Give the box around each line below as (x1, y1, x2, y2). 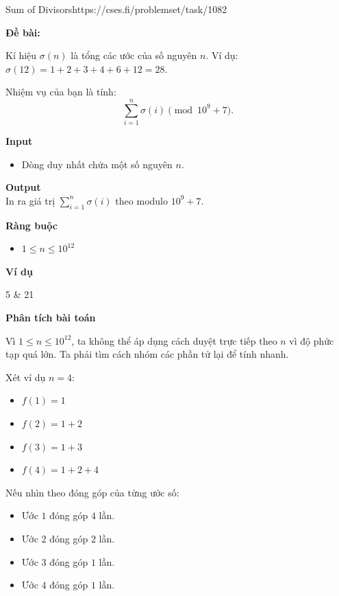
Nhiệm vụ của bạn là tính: (5, 84, 116, 99)
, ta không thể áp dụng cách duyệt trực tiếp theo (71, 333, 277, 347)
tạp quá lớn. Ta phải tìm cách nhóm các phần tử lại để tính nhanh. (5, 347, 289, 361)
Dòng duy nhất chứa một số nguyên (21, 157, 173, 171)
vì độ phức (289, 333, 334, 347)
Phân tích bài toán (5, 310, 96, 325)
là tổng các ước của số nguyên (71, 48, 197, 62)
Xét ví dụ (5, 369, 46, 384)
